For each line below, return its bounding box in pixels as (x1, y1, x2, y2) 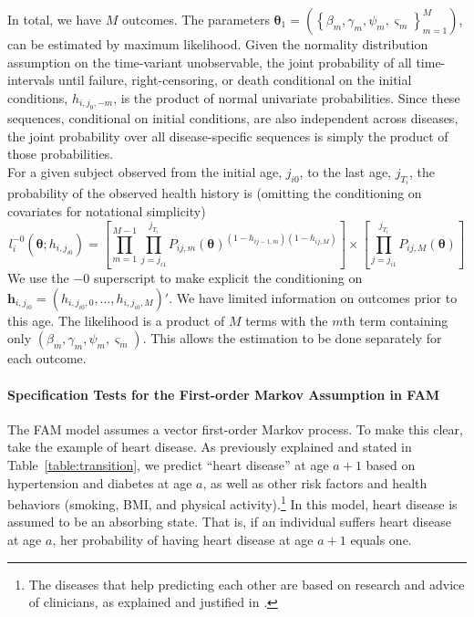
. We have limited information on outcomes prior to (169, 288, 458, 307)
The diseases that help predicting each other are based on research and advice (28, 574, 465, 593)
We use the (7, 268, 69, 288)
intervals (7, 70, 55, 89)
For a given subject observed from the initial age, (7, 162, 283, 181)
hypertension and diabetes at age (7, 473, 192, 492)
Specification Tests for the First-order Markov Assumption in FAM (7, 384, 440, 403)
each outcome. (7, 349, 87, 368)
